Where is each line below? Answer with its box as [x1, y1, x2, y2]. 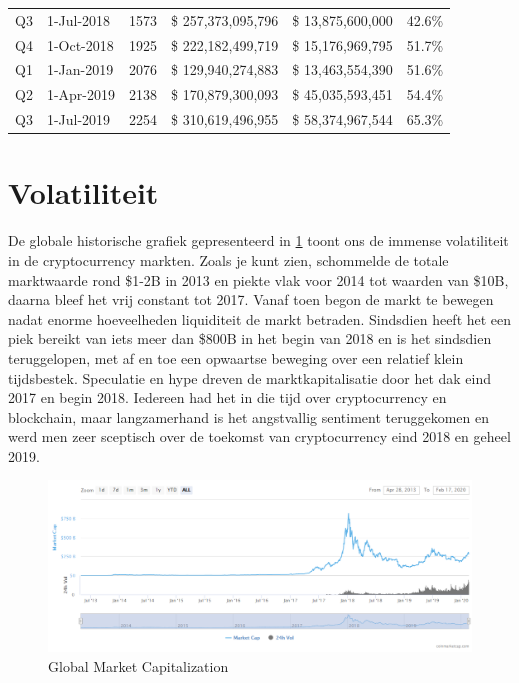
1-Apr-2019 [46, 84, 116, 105]
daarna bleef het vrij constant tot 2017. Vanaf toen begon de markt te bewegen [8, 289, 494, 310]
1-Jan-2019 [46, 59, 114, 80]
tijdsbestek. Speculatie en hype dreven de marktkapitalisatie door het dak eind [8, 367, 491, 388]
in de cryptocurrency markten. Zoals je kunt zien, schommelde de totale [8, 249, 449, 270]
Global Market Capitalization [48, 655, 229, 676]
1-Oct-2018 [46, 34, 114, 55]
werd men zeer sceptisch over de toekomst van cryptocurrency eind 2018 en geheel [8, 426, 511, 447]
